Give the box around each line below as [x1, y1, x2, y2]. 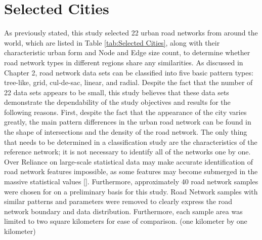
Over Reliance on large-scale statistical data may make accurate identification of [4, 156, 253, 167]
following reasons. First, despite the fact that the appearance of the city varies [4, 106, 247, 117]
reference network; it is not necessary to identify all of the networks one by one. [4, 146, 251, 157]
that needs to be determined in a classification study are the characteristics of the [4, 136, 257, 147]
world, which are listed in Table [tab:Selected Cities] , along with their [4, 37, 220, 48]
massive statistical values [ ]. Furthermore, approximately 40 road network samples [4, 176, 258, 187]
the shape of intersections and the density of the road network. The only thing [4, 127, 247, 137]
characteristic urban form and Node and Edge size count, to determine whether [4, 47, 250, 58]
